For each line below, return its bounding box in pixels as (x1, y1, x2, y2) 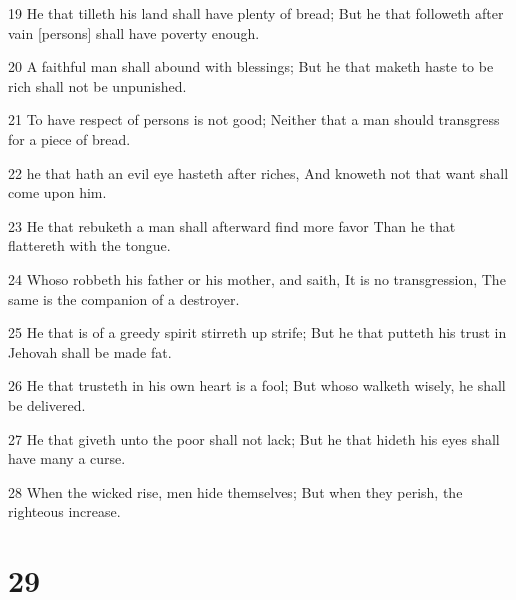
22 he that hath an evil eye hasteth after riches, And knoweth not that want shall (8, 162, 509, 183)
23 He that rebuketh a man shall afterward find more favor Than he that (8, 215, 456, 236)
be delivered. (8, 394, 86, 415)
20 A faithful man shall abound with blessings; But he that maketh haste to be (8, 56, 494, 77)
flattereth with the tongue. (8, 235, 171, 256)
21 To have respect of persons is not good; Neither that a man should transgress (8, 109, 500, 130)
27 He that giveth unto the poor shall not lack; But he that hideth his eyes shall (8, 428, 500, 449)
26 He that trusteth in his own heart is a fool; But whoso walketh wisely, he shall (8, 375, 506, 396)
